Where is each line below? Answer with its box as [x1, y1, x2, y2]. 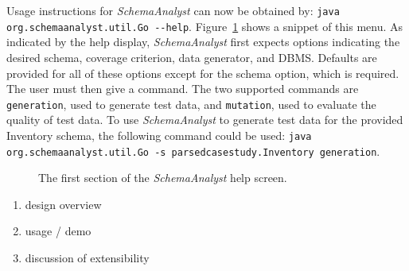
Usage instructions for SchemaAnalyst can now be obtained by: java [6, 2, 340, 18]
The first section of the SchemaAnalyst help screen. [38, 169, 287, 186]
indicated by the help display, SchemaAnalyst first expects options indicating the [6, 33, 400, 50]
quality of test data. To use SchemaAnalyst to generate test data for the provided [6, 111, 403, 128]
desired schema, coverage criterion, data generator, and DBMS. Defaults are [6, 48, 377, 65]
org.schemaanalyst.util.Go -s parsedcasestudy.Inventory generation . [6, 142, 380, 159]
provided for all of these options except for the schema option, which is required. [6, 64, 399, 81]
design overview [25, 196, 102, 212]
